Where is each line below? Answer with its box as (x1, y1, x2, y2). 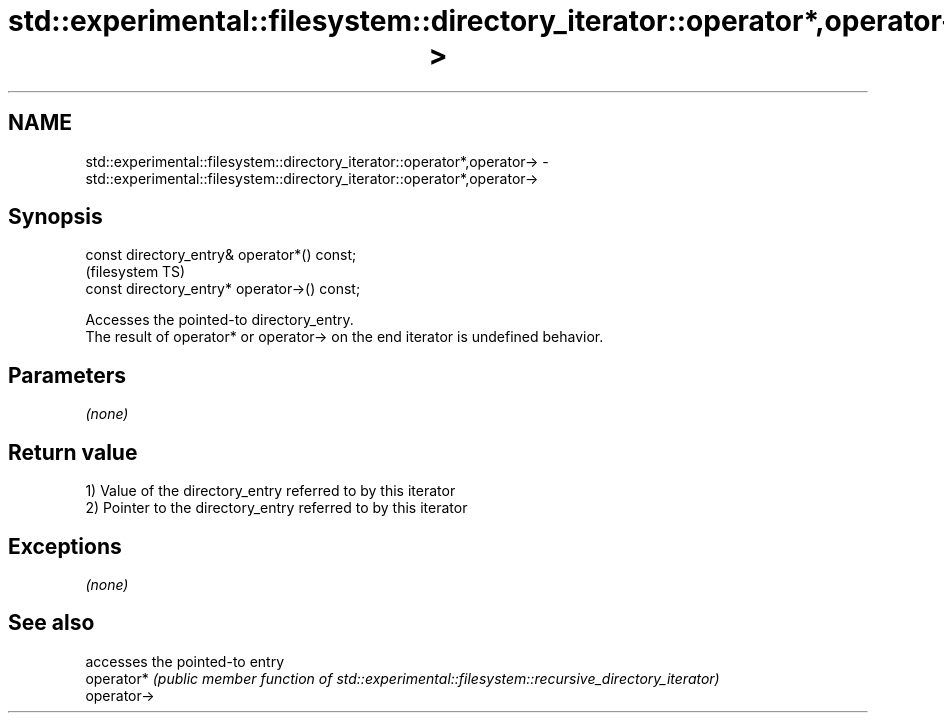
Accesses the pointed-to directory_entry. (85, 311, 354, 329)
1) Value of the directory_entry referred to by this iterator (85, 482, 456, 500)
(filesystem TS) (85, 263, 186, 281)
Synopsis (8, 204, 103, 230)
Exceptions (8, 533, 122, 559)
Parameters (8, 362, 126, 388)
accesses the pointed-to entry (85, 652, 285, 670)
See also (8, 610, 95, 636)
